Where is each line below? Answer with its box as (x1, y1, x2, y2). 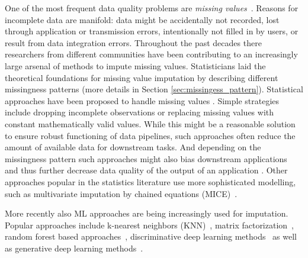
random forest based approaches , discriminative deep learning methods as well (5, 230, 297, 243)
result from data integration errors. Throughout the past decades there (5, 36, 262, 49)
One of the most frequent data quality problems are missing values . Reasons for (5, 2, 299, 14)
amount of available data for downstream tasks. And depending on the (5, 141, 261, 153)
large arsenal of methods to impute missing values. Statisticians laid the (5, 59, 266, 72)
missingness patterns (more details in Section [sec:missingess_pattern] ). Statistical (5, 83, 303, 95)
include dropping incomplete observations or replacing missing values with (5, 106, 274, 118)
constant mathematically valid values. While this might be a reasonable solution (5, 117, 296, 130)
